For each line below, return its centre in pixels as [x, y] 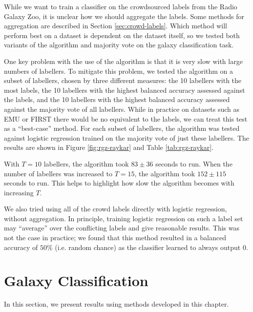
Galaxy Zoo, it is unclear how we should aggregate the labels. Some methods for [124, 16]
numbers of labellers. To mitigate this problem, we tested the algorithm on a [119, 71]
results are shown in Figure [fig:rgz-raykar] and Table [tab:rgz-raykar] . [109, 147]
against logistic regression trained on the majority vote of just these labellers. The [126, 137]
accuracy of [21, 247]
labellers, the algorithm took [86, 163]
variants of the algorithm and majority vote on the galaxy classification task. [119, 45]
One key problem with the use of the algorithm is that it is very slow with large [123, 61]
